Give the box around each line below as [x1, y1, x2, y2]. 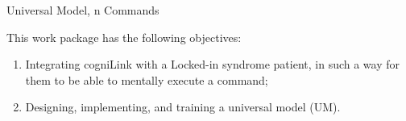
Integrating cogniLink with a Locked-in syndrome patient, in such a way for [25, 56, 400, 73]
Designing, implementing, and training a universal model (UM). [25, 98, 341, 115]
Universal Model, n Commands [6, 2, 159, 18]
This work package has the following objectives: [6, 28, 242, 45]
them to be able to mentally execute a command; [25, 71, 268, 88]
